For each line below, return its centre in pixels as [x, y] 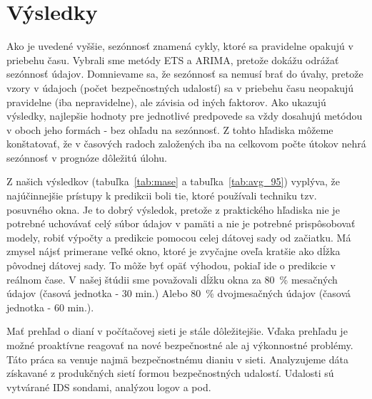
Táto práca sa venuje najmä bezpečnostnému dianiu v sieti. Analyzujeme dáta [177, 359]
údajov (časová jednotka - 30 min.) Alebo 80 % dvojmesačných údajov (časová [179, 293]
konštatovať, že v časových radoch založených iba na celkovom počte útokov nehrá [186, 144]
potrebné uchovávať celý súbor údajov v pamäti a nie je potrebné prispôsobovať [181, 223]
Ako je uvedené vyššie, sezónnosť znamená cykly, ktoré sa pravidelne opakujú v [180, 46]
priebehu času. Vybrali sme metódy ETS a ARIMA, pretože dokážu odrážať [173, 59]
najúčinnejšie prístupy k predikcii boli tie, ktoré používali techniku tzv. [162, 196]
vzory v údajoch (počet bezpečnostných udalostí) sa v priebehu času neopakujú [180, 87]
